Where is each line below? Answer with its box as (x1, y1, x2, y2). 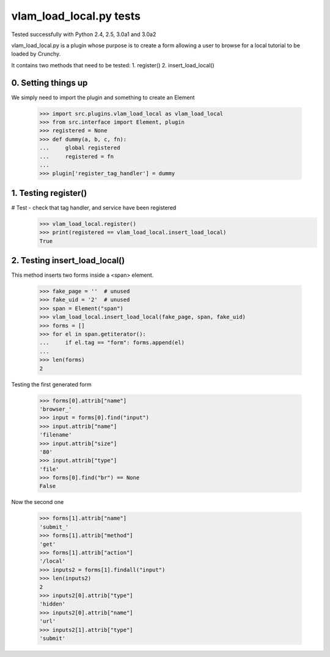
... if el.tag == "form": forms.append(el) (39, 339, 185, 346)
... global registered (39, 145, 120, 151)
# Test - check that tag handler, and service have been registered (11, 204, 177, 211)
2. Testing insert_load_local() (11, 255, 125, 266)
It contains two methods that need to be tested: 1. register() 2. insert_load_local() (11, 61, 215, 69)
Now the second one (11, 498, 64, 506)
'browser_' (39, 405, 72, 413)
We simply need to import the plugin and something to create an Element (11, 94, 195, 101)
